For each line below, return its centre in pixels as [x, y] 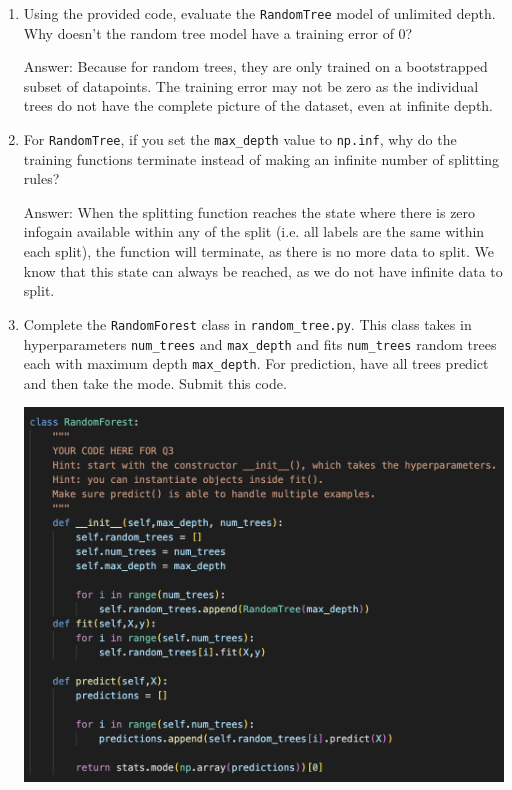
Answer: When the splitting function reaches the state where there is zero [249, 211]
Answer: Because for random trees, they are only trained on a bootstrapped [255, 66]
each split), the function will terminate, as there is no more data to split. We [258, 251]
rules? [41, 178]
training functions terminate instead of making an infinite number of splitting [261, 158]
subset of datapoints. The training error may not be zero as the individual [251, 85]
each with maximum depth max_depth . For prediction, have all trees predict [256, 363]
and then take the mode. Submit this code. [155, 382]
